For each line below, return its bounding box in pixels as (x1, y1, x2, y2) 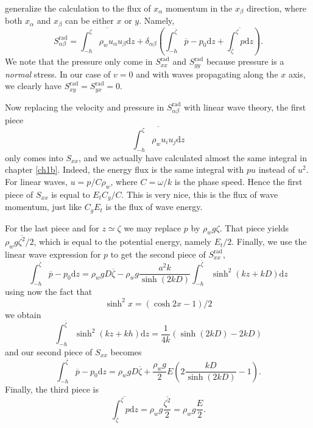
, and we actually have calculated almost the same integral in (79, 151, 308, 164)
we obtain (5, 308, 41, 321)
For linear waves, (5, 175, 68, 187)
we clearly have (5, 79, 62, 92)
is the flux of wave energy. (105, 200, 203, 213)
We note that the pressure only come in (5, 55, 153, 68)
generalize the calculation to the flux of (5, 2, 151, 14)
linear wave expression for (5, 247, 101, 260)
